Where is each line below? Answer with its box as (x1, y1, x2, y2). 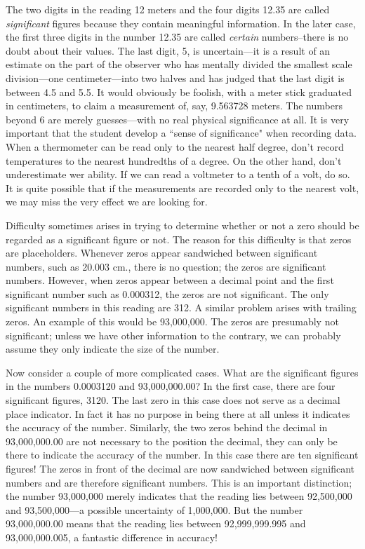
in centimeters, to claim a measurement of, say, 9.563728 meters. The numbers (6, 98, 343, 113)
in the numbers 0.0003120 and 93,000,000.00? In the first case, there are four (6, 379, 336, 393)
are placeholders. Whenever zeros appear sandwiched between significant (6, 245, 318, 260)
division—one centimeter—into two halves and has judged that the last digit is (6, 70, 345, 85)
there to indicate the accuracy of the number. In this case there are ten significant (6, 447, 359, 462)
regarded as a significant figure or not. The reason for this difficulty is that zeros (6, 231, 352, 246)
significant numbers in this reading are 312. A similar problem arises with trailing (6, 300, 357, 315)
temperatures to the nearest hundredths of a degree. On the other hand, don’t (6, 153, 342, 168)
